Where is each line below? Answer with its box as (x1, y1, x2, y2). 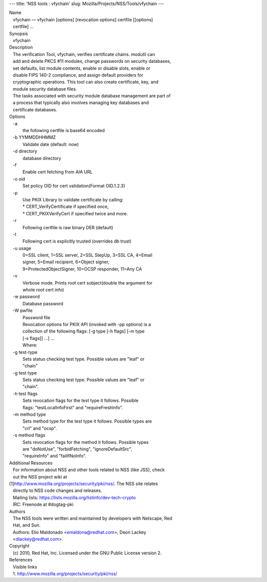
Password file (22, 314, 50, 320)
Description (9, 45, 33, 50)
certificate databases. (12, 106, 58, 112)
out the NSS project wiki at (12, 474, 67, 480)
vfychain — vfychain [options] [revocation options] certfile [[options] (12, 16, 153, 22)
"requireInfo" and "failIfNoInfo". (22, 453, 87, 459)
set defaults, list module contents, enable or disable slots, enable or (12, 65, 151, 71)
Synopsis (9, 30, 28, 37)
